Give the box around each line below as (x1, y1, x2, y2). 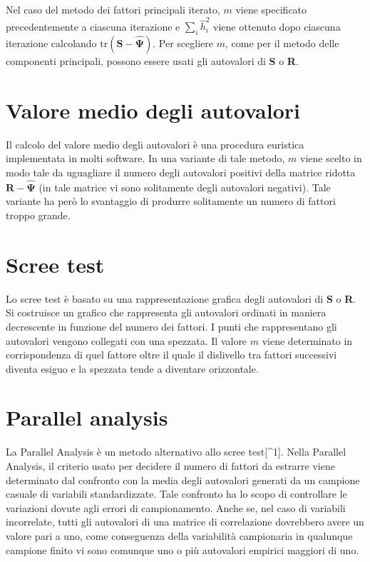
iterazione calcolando (6, 36, 97, 51)
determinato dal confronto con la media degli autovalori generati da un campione (6, 472, 360, 487)
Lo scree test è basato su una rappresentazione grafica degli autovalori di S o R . (6, 291, 356, 306)
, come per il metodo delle (225, 36, 339, 51)
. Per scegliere (153, 36, 213, 51)
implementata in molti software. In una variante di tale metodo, (6, 151, 285, 166)
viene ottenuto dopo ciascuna (213, 19, 341, 34)
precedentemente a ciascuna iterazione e (6, 19, 180, 34)
